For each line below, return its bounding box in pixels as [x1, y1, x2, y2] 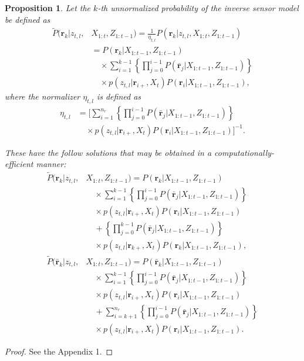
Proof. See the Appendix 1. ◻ [5, 345, 113, 357]
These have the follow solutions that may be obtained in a [5, 146, 212, 158]
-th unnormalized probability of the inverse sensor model [97, 2, 299, 13]
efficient [5, 158, 33, 170]
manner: [36, 158, 66, 170]
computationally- [214, 146, 275, 158]
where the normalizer [5, 90, 80, 103]
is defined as [96, 90, 141, 103]
